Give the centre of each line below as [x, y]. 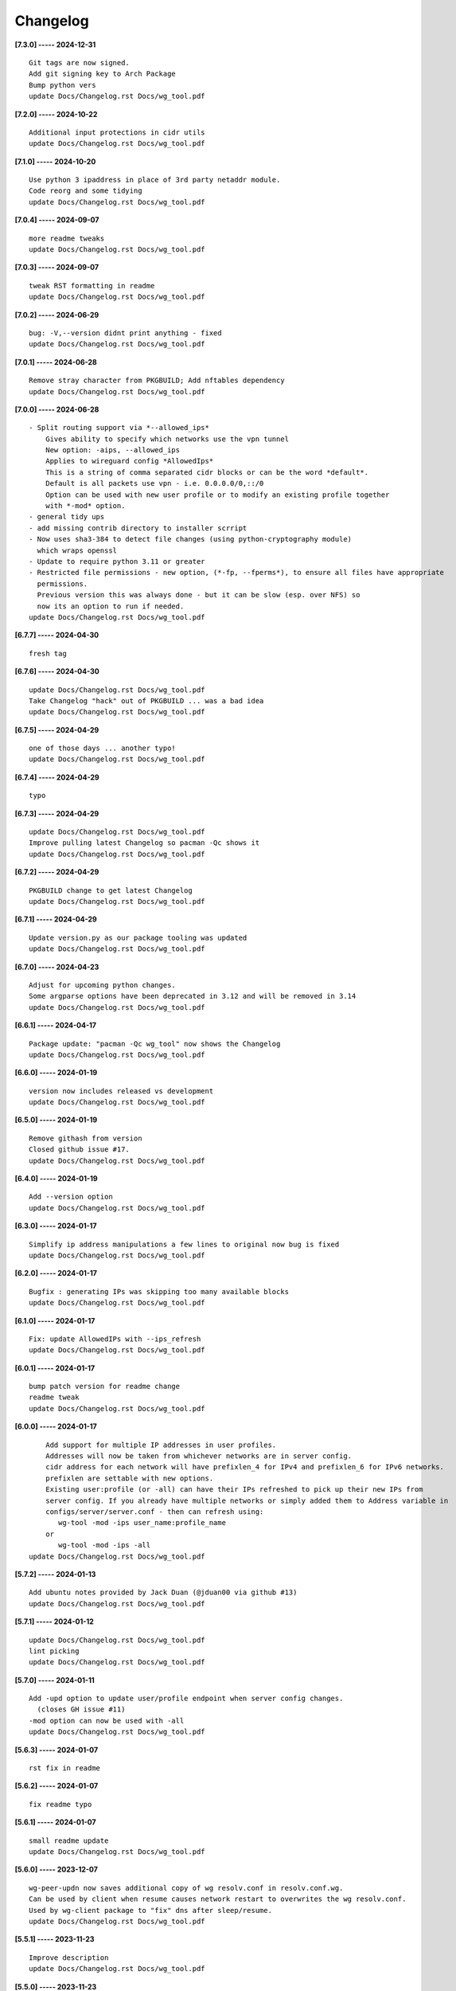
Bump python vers [62, 85]
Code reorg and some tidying [86, 191]
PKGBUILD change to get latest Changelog [111, 890]
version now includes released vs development [121, 1091]
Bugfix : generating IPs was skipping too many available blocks [159, 1291]
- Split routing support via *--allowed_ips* [119, 428]
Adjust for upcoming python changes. [103, 985]
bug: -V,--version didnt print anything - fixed [125, 333]
